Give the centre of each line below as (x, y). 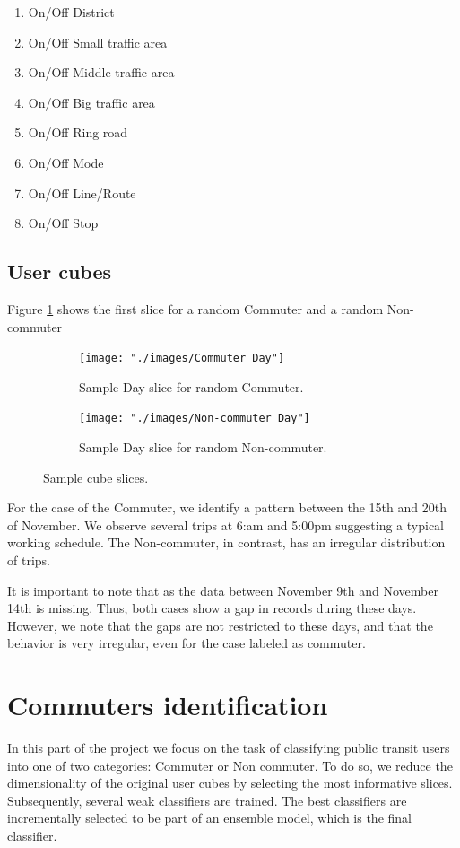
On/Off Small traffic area (98, 42)
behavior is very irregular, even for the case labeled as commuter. (187, 643)
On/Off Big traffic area (91, 102)
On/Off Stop (63, 223)
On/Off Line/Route (82, 192)
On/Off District (71, 12)
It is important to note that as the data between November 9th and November (223, 590)
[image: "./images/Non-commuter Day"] (195, 419)
